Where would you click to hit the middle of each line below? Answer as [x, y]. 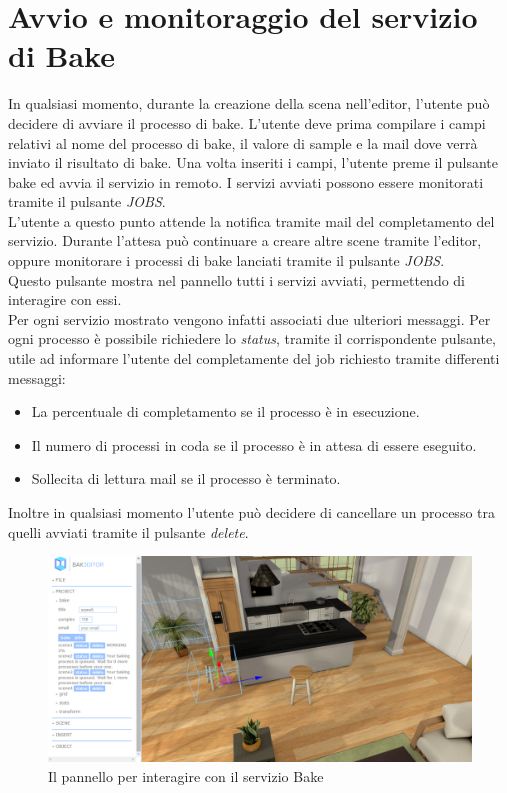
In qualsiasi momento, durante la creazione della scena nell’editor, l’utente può [249, 103]
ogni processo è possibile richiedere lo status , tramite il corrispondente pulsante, [252, 338]
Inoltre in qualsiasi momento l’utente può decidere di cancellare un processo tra [251, 512]
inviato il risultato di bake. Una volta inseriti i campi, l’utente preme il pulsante [253, 162]
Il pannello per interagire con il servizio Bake [186, 775]
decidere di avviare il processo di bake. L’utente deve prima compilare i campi [247, 122]
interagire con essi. [65, 299]
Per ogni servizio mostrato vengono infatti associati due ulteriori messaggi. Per [249, 318]
